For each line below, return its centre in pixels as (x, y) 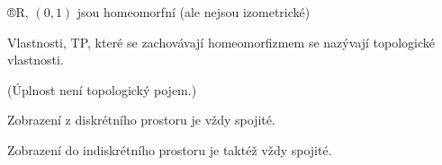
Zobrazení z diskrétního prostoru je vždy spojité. (141, 120)
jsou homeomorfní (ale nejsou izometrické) (194, 12)
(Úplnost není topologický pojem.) (102, 89)
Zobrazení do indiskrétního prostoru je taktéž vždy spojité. (170, 149)
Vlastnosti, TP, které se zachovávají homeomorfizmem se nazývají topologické (221, 42)
